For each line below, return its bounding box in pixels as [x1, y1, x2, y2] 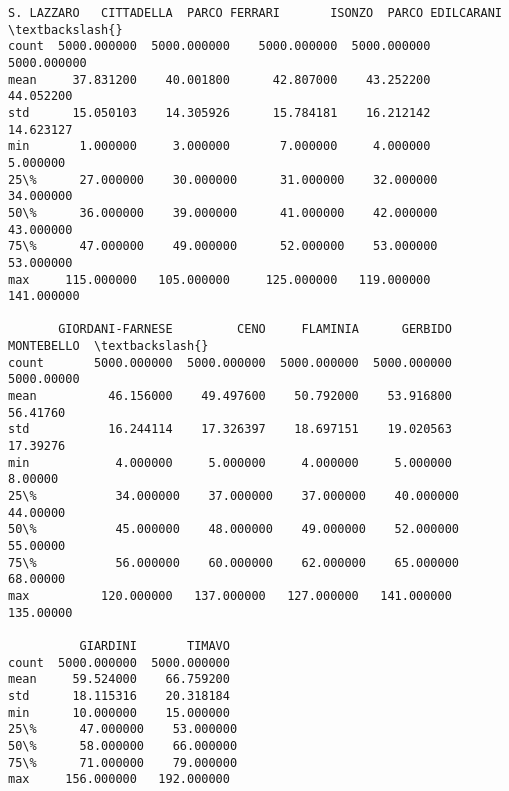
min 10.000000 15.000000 [8, 705, 230, 720]
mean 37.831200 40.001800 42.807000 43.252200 [8, 72, 431, 87]
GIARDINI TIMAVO [79, 638, 230, 653]
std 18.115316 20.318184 [8, 688, 230, 703]
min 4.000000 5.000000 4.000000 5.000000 [8, 455, 452, 470]
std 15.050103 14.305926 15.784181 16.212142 [8, 105, 431, 120]
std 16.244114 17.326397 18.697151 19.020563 [8, 422, 452, 437]
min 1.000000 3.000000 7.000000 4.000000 [8, 139, 431, 154]
